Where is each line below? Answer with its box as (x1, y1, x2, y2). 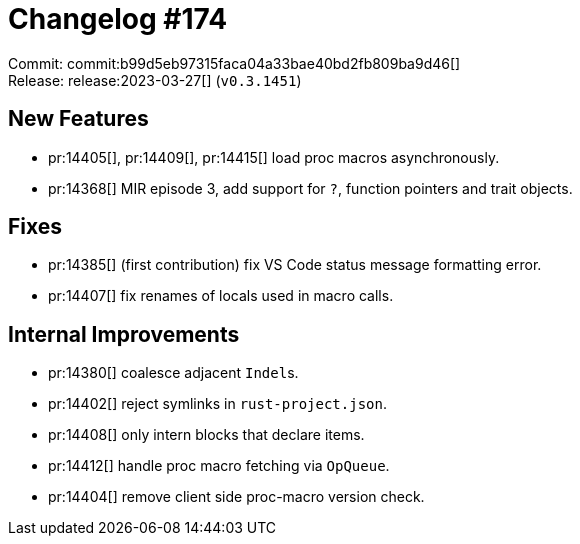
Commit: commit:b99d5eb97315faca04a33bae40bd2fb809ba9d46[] (8, 54, 461, 72)
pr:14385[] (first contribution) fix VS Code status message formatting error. (48, 256, 542, 274)
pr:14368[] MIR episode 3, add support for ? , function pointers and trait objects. (48, 179, 573, 197)
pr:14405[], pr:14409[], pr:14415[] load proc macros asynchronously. (48, 148, 500, 166)
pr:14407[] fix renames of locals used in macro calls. (48, 287, 394, 305)
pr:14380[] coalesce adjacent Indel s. (48, 364, 299, 382)
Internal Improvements (8, 321, 240, 347)
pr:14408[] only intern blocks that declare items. (48, 426, 365, 444)
